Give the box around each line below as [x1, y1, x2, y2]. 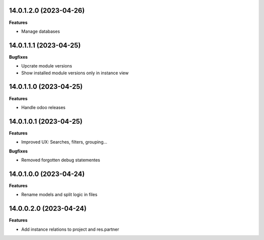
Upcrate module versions [21, 63, 72, 69]
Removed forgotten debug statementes [21, 157, 100, 163]
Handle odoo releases [21, 104, 66, 110]
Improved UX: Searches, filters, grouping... [21, 139, 108, 145]
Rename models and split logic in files [21, 192, 98, 197]
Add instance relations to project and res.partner [21, 226, 119, 232]
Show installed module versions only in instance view [21, 70, 129, 76]
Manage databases [21, 28, 60, 34]
